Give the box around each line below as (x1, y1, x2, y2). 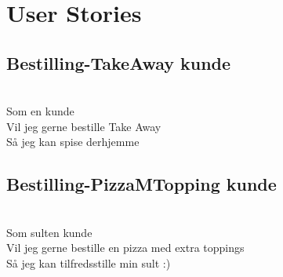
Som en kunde (6, 103, 74, 119)
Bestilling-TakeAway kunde (6, 50, 231, 75)
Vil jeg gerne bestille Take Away (6, 118, 161, 134)
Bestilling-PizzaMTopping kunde (6, 172, 277, 196)
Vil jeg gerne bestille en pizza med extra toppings (6, 239, 245, 256)
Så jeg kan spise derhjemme (6, 133, 140, 150)
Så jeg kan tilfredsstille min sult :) (6, 254, 171, 271)
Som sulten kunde (6, 224, 93, 240)
